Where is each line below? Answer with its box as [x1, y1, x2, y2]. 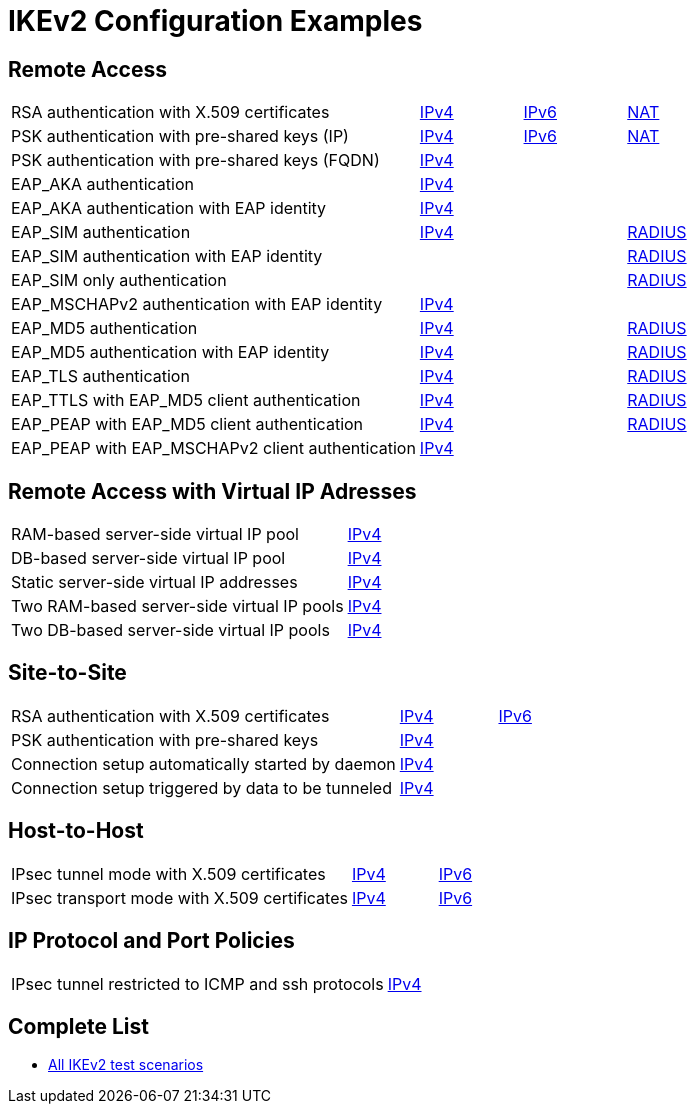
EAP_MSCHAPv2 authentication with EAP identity [11, 294, 383, 315]
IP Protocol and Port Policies [8, 928, 295, 954]
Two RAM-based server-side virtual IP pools [11, 596, 344, 617]
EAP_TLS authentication [11, 366, 190, 387]
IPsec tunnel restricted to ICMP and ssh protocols [11, 973, 384, 994]
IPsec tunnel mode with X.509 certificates [11, 863, 326, 884]
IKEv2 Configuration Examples [8, 4, 423, 38]
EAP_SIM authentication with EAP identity [11, 246, 323, 267]
